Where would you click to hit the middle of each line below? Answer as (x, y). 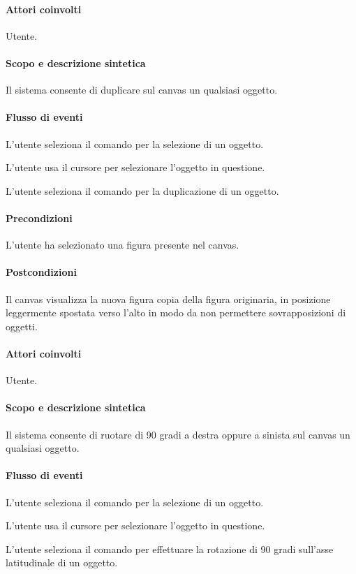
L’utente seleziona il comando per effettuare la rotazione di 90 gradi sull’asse (170, 549)
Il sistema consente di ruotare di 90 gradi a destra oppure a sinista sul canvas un (178, 434)
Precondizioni (39, 218)
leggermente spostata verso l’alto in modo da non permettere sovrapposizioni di (176, 312)
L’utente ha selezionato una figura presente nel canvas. (123, 245)
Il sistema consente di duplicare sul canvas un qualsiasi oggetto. (142, 90)
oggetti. (22, 326)
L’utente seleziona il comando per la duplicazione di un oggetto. (142, 190)
